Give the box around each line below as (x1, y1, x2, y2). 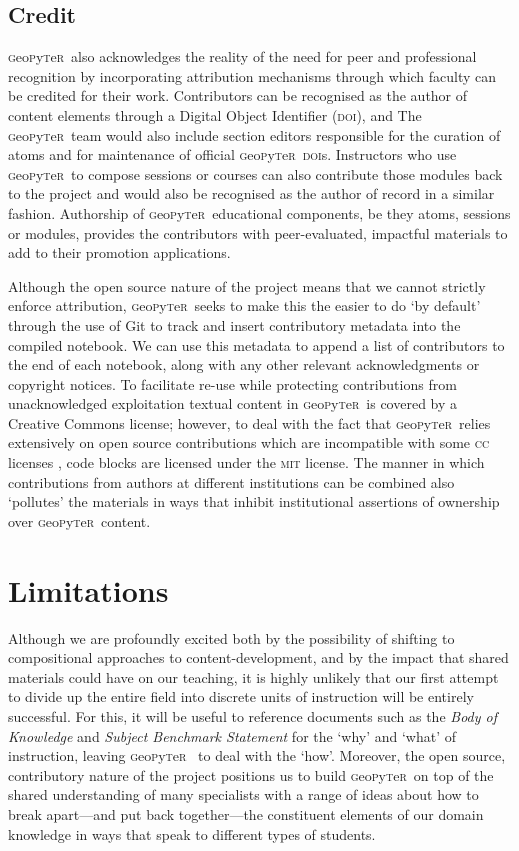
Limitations (8, 569, 169, 610)
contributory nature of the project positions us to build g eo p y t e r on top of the (8, 764, 494, 785)
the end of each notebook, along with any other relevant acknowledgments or (8, 354, 480, 375)
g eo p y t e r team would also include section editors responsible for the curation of (8, 124, 501, 145)
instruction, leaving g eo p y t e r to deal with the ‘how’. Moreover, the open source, (8, 745, 506, 766)
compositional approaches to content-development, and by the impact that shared (8, 647, 509, 668)
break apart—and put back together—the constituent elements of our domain (8, 803, 484, 824)
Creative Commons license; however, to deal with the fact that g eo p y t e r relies (8, 412, 491, 433)
